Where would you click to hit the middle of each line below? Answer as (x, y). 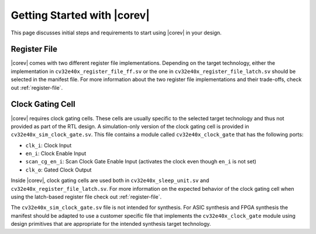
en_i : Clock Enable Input (56, 153)
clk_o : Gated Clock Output (59, 170)
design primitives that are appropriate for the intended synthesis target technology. (111, 224)
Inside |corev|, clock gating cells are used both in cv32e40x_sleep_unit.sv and (110, 180)
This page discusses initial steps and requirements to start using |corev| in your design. (116, 33)
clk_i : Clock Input (49, 145)
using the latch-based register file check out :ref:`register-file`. (86, 197)
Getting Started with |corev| (80, 15)
